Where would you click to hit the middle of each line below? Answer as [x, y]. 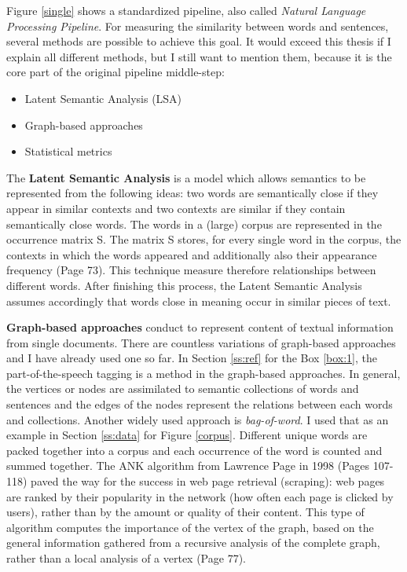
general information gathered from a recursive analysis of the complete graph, [193, 543]
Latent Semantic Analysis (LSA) [103, 98]
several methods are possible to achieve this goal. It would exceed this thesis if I [199, 41]
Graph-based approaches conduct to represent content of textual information [200, 327]
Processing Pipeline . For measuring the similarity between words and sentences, [198, 26]
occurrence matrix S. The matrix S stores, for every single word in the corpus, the [204, 239]
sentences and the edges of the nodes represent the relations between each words [200, 404]
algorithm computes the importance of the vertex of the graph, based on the [190, 527]
